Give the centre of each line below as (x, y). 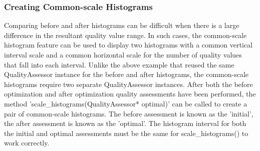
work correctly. (27, 143)
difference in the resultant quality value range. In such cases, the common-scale (125, 35)
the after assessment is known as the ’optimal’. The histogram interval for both (125, 123)
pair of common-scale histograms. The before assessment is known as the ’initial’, (129, 113)
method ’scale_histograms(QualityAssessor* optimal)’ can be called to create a (126, 103)
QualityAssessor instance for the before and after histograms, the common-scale (126, 74)
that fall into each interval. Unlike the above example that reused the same (119, 64)
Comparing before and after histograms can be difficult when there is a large (122, 25)
